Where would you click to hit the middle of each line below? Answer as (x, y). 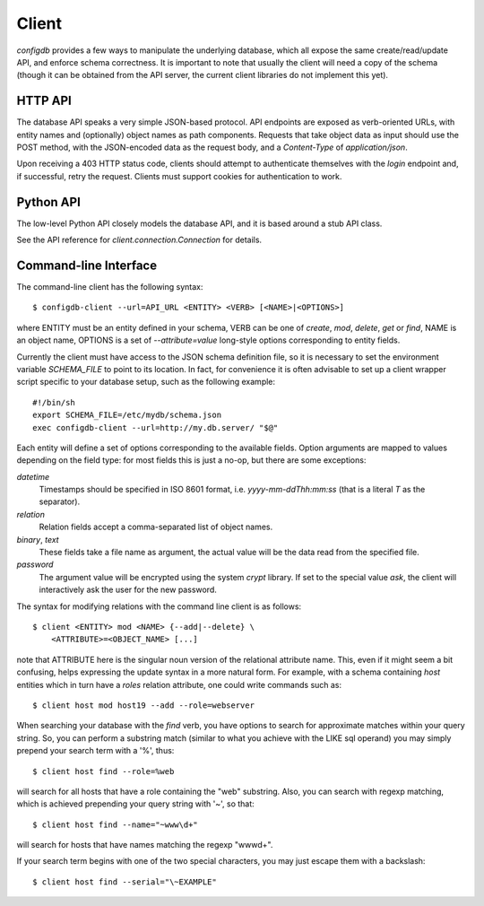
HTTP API (44, 101)
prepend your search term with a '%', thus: (95, 751)
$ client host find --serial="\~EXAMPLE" (125, 882)
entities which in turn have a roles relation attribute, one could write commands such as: (179, 684)
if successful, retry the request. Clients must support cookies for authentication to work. (179, 176)
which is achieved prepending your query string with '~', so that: (135, 804)
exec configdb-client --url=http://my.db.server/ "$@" (156, 427)
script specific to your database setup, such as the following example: (146, 382)
